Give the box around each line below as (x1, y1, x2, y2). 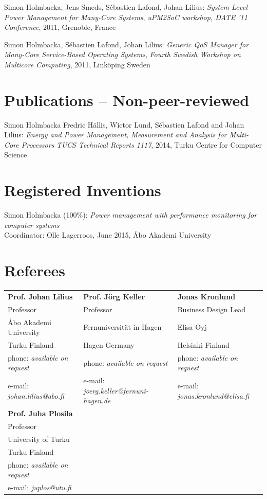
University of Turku (8, 433, 70, 444)
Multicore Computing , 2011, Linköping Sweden (4, 59, 150, 69)
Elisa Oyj (177, 322, 207, 332)
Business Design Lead (177, 304, 246, 314)
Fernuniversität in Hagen (83, 322, 162, 332)
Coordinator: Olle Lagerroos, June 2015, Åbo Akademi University (4, 229, 212, 240)
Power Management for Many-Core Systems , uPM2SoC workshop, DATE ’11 (4, 11, 247, 22)
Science (4, 149, 27, 160)
